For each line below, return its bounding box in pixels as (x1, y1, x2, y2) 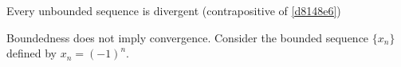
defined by (6, 45, 57, 61)
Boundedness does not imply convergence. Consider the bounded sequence (6, 29, 369, 45)
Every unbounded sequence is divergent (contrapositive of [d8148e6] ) (6, 2, 341, 18)
